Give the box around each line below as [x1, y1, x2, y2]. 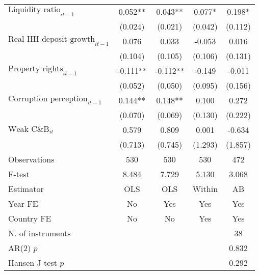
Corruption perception [8, 94, 88, 103]
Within [192, 183, 218, 195]
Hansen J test [8, 257, 57, 268]
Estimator [8, 183, 44, 195]
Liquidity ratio [8, 6, 61, 14]
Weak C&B [8, 125, 49, 133]
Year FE [8, 198, 38, 209]
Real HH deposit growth [8, 35, 95, 44]
